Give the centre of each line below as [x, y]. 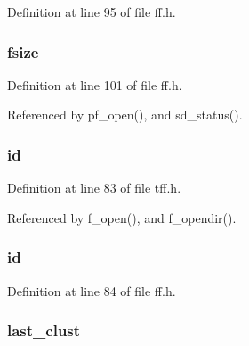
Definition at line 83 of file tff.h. [94, 188]
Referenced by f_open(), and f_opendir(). [122, 217]
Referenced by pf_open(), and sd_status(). [125, 115]
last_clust [44, 330]
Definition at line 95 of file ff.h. [92, 12]
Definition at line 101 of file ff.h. [95, 84]
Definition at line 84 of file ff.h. [92, 290]
